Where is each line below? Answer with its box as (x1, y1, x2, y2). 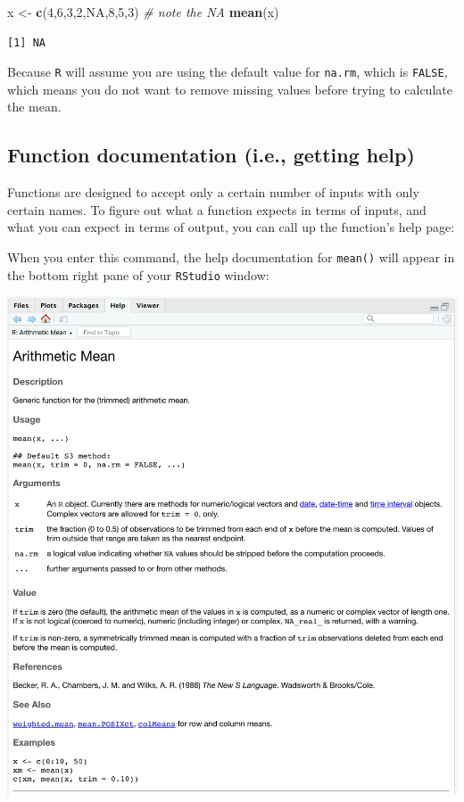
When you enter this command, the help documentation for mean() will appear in (7, 248, 455, 267)
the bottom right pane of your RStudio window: (7, 265, 269, 284)
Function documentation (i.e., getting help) (7, 141, 415, 169)
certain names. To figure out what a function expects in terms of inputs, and (7, 200, 427, 219)
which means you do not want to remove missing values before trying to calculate (7, 79, 452, 98)
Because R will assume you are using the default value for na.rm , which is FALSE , (7, 62, 448, 81)
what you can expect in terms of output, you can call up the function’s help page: (7, 218, 455, 236)
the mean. (7, 97, 62, 116)
